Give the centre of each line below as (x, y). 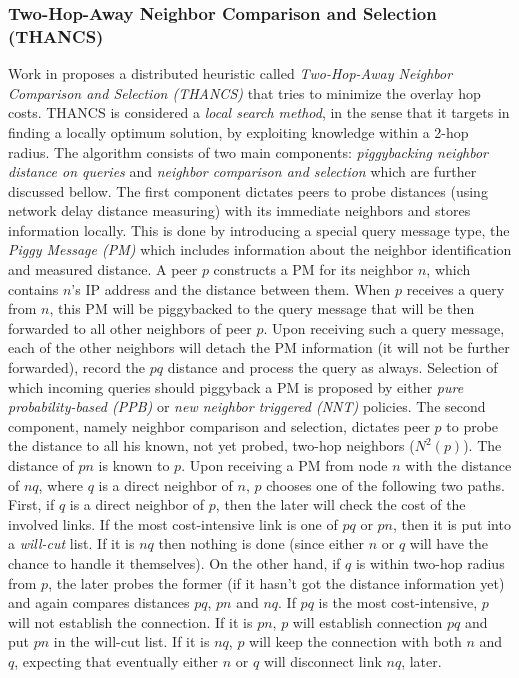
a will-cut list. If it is (71, 543)
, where (60, 484)
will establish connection (367, 621)
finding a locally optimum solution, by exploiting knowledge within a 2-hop (238, 131)
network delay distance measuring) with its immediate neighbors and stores (239, 210)
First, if (31, 504)
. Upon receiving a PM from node (284, 465)
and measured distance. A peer (103, 269)
